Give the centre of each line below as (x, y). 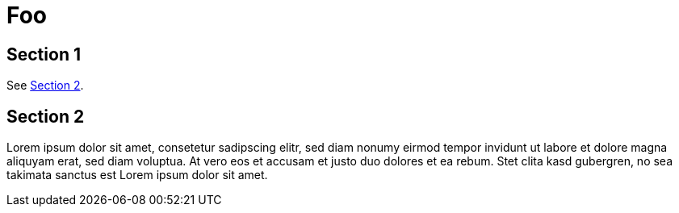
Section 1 (44, 54)
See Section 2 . (45, 86)
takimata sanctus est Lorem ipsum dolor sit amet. (137, 175)
